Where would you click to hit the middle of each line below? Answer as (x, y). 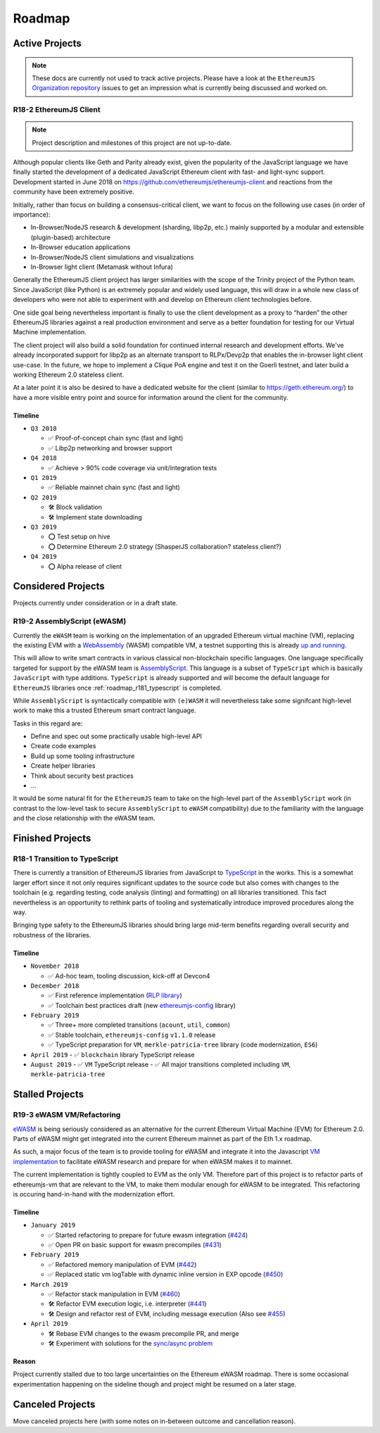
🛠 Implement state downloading (95, 517)
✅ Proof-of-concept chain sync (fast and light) (116, 438)
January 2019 (53, 1225)
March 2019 (49, 1284)
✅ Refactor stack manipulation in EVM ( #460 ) (114, 1294)
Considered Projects (59, 587)
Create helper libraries (63, 766)
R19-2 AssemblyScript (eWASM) (70, 621)
